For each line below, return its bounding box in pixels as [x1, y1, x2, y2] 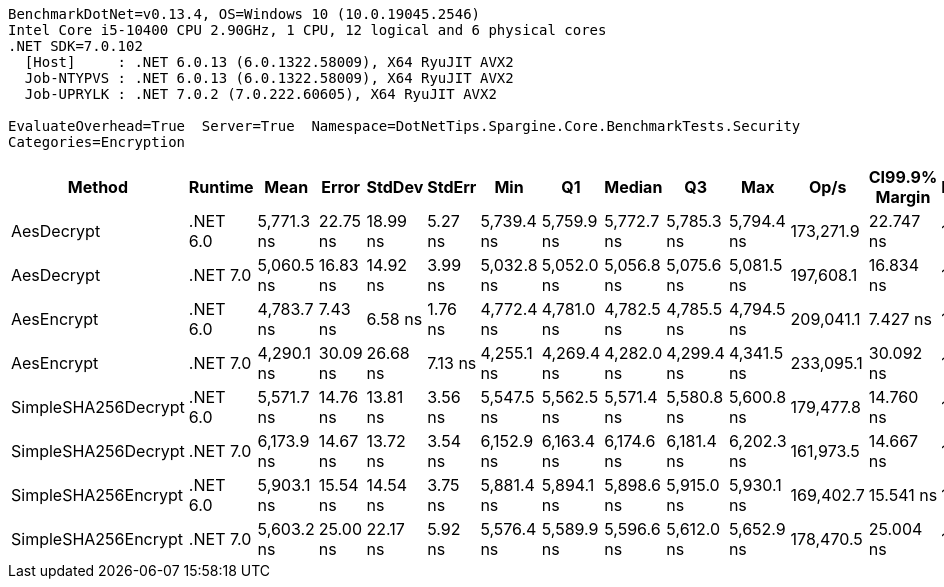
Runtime [188, 177, 254, 197]
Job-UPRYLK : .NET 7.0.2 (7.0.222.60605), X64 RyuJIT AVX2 [24, 86, 497, 102]
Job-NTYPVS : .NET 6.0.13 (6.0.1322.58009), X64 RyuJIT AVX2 [24, 70, 514, 86]
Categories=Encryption [8, 134, 186, 150]
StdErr [427, 177, 477, 197]
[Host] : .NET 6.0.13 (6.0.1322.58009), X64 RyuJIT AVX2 [24, 54, 514, 70]
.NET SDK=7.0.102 [8, 38, 143, 54]
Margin [875, 187, 931, 207]
